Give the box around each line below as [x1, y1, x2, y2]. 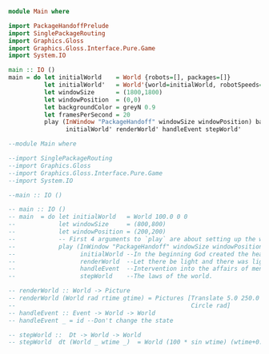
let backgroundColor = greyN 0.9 [43, 103, 156, 111]
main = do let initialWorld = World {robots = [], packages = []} [8, 74, 231, 82]
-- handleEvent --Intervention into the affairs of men [8, 265, 263, 273]
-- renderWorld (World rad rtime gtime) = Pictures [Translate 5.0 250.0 [8, 294, 260, 302]
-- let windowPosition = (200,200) [8, 228, 167, 236]
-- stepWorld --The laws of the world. [8, 272, 214, 280]
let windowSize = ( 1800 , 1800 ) [43, 88, 163, 96]
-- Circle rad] [8, 301, 231, 309]
